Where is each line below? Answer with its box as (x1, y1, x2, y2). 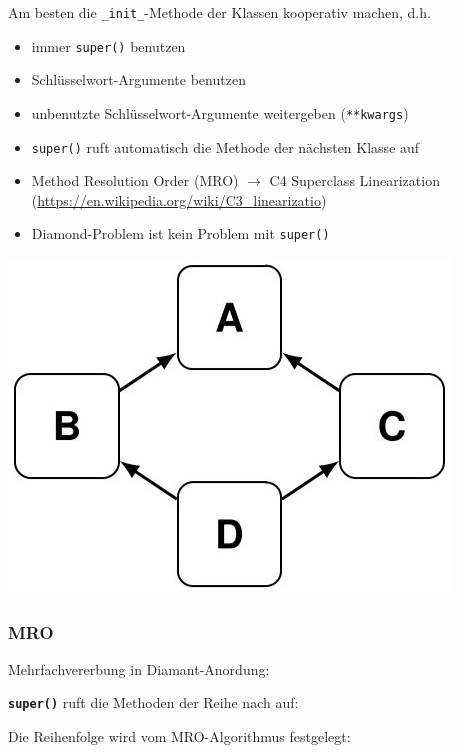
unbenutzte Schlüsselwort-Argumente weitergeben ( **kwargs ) (31, 102, 409, 123)
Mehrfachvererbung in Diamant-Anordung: (8, 658, 270, 679)
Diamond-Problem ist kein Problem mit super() (31, 223, 330, 244)
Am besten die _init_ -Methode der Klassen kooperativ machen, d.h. (8, 2, 431, 22)
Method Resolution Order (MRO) (31, 170, 239, 191)
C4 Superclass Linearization (269, 170, 440, 191)
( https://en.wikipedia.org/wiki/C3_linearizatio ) (31, 189, 327, 210)
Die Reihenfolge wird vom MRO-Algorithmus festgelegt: (8, 726, 351, 747)
